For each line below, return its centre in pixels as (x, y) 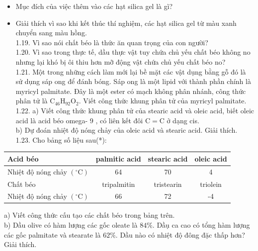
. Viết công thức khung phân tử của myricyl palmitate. (163, 101)
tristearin (168, 184)
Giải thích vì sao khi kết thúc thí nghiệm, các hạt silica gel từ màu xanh (126, 23)
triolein (211, 184)
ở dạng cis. (183, 120)
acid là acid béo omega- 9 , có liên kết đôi (79, 120)
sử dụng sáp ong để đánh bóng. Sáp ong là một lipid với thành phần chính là (133, 81)
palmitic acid (118, 158)
